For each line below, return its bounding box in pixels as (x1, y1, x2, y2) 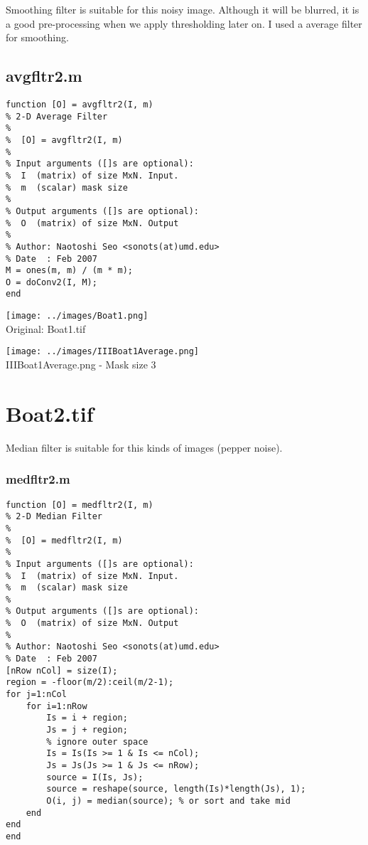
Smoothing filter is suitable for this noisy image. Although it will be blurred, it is (6, 2, 359, 16)
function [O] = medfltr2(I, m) (6, 499, 153, 510)
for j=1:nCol (6, 689, 67, 700)
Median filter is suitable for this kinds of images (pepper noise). (6, 440, 283, 455)
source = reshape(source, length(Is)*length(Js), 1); (46, 784, 306, 794)
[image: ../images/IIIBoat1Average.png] (6, 346, 200, 357)
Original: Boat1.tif (6, 321, 86, 336)
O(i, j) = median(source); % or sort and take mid (46, 795, 291, 806)
